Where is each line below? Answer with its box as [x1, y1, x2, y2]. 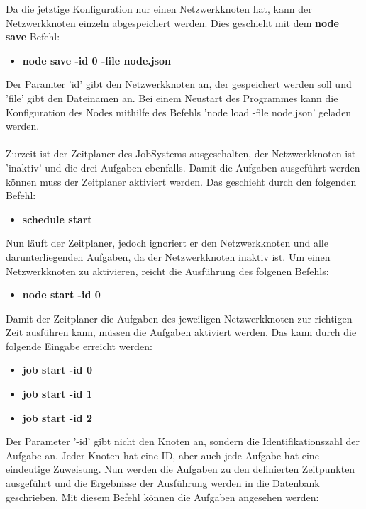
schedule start [22, 211, 92, 226]
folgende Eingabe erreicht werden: [6, 338, 152, 353]
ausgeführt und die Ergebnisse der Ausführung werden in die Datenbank [6, 476, 320, 491]
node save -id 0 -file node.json [22, 52, 172, 67]
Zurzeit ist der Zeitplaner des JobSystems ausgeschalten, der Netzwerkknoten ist [6, 146, 356, 161]
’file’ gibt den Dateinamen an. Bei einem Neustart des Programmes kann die [6, 90, 338, 105]
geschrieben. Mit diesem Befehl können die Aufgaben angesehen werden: [6, 489, 319, 504]
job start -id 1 [22, 386, 92, 401]
